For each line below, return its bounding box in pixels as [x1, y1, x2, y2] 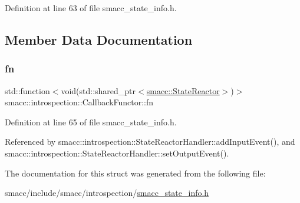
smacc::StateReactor [146, 84, 220, 96]
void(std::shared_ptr [61, 84, 136, 96]
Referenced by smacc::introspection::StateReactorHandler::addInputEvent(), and [5, 135, 295, 148]
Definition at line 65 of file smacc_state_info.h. [5, 115, 177, 128]
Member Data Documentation [5, 30, 193, 48]
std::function [5, 84, 50, 96]
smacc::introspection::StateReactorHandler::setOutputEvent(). [5, 147, 229, 159]
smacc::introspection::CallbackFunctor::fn [5, 96, 154, 108]
